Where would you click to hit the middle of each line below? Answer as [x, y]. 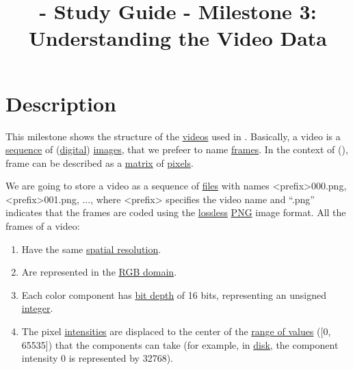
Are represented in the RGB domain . [99, 272]
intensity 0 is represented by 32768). [97, 358]
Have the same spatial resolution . [91, 249]
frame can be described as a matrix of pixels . [100, 162]
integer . [37, 308]
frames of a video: [43, 226]
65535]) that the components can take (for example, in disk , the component [180, 344]
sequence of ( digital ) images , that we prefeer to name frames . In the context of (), [177, 149]
